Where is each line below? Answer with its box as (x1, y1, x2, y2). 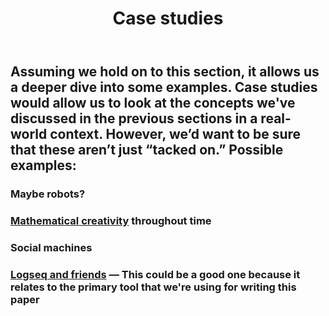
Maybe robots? (10, 187, 86, 201)
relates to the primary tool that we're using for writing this (10, 280, 297, 294)
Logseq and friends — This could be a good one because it (10, 267, 301, 281)
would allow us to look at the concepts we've (10, 95, 296, 112)
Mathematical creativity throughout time (10, 214, 212, 228)
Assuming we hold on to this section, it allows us (10, 63, 320, 81)
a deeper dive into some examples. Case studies (10, 79, 318, 96)
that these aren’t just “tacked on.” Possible (10, 142, 284, 159)
